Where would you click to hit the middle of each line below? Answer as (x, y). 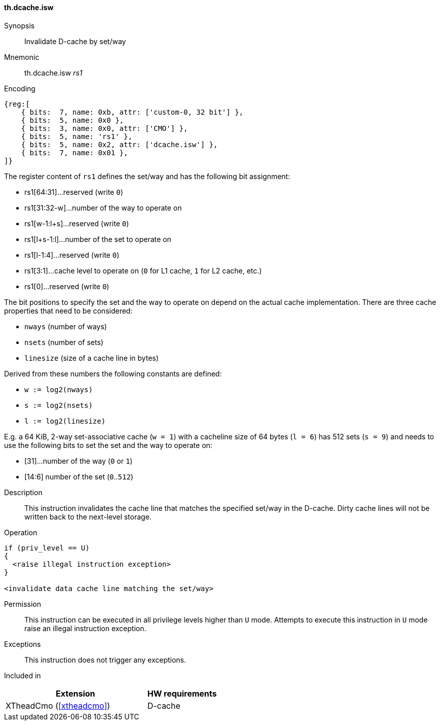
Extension (76, 693)
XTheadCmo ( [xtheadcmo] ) (58, 705)
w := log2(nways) (59, 389)
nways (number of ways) (66, 326)
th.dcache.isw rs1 (53, 73)
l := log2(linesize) (65, 421)
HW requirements (182, 693)
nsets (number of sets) (64, 342)
